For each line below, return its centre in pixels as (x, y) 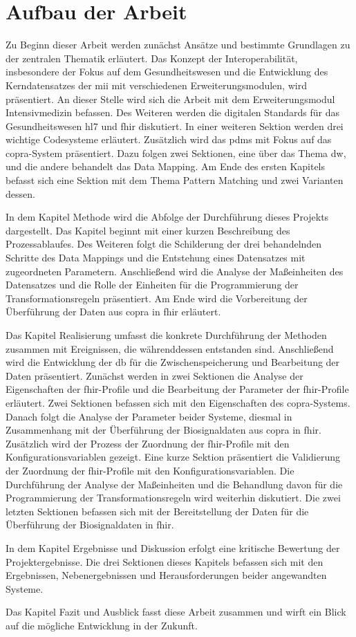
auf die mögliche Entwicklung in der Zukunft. (102, 625)
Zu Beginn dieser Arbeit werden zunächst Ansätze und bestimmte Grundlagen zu (178, 45)
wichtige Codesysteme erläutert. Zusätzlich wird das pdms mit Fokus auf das (169, 139)
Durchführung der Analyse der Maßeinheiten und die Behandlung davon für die (174, 484)
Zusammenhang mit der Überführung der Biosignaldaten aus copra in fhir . (163, 430)
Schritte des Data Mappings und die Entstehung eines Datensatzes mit (156, 258)
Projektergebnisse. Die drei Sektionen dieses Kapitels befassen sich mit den (165, 561)
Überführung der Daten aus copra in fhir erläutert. (113, 312)
